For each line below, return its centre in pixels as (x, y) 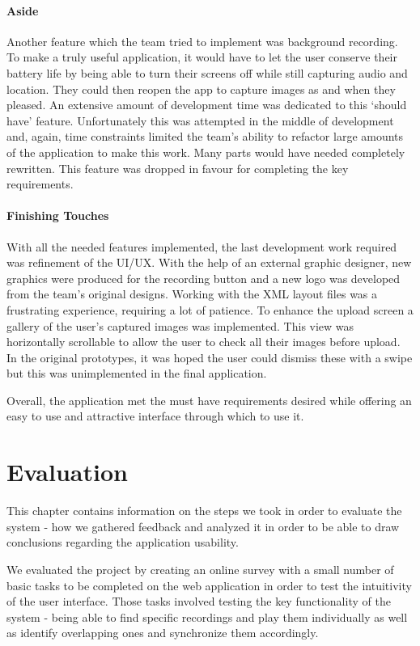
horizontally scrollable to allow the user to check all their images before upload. (204, 342)
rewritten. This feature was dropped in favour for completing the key (178, 168)
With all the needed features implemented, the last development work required (202, 246)
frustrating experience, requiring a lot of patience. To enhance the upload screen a (210, 309)
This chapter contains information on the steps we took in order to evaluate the (204, 511)
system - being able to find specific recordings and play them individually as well (207, 616)
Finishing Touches (58, 215)
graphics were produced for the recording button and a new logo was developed (204, 278)
